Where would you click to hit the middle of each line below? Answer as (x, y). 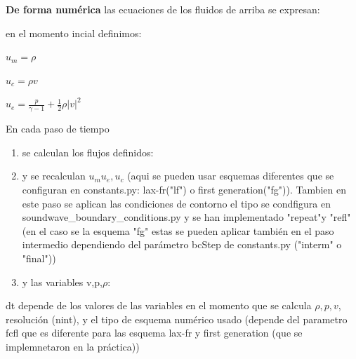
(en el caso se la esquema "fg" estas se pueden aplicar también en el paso (178, 230)
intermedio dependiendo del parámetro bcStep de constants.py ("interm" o (182, 244)
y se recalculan (54, 176)
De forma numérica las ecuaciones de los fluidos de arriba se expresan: (163, 9)
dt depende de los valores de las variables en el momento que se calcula (159, 305)
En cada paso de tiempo (58, 129)
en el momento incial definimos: (74, 33)
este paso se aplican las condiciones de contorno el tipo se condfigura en (176, 203)
